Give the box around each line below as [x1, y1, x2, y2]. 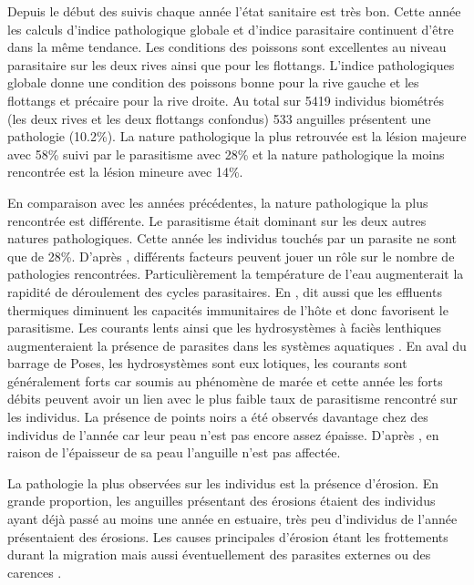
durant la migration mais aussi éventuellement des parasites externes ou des [7, 545, 431, 564]
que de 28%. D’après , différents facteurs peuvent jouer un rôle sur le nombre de [7, 246, 455, 265]
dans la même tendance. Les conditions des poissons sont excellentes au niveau [7, 37, 447, 56]
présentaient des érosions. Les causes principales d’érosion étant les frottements [7, 527, 448, 546]
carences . [7, 562, 62, 581]
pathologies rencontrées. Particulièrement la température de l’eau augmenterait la [7, 264, 464, 283]
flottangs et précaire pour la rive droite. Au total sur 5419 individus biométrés [7, 90, 444, 109]
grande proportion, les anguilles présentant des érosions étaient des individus [7, 491, 436, 510]
